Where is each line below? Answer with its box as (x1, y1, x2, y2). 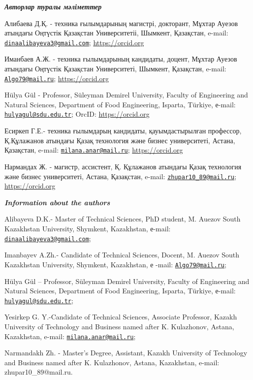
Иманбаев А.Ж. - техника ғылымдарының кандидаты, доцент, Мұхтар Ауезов (4, 54, 237, 64)
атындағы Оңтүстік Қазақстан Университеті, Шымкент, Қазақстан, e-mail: (4, 63, 226, 74)
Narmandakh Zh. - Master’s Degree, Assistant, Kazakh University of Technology (4, 348, 248, 358)
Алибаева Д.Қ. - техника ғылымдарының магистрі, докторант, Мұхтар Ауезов (4, 18, 238, 28)
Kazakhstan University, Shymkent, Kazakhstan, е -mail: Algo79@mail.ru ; (4, 259, 226, 269)
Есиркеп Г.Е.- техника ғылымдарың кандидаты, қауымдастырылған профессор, (4, 126, 242, 136)
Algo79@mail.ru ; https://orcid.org (4, 73, 109, 83)
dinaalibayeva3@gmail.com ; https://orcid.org (4, 37, 144, 47)
